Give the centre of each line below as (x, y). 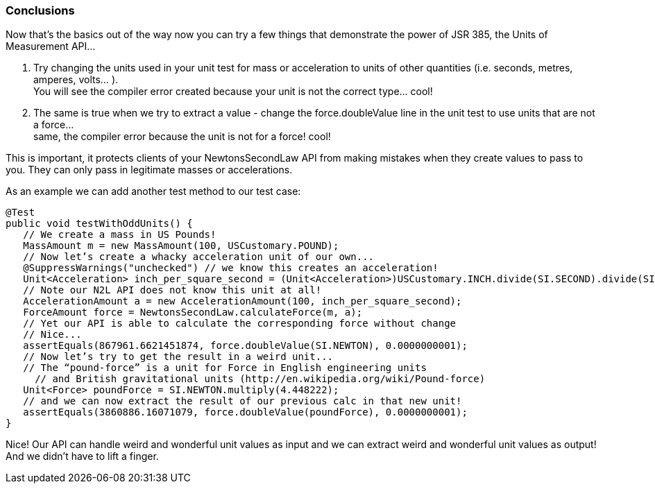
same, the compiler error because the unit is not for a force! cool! (182, 137)
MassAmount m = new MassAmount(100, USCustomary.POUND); (181, 246)
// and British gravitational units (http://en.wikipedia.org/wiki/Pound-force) (260, 379)
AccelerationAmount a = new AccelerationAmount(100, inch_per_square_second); (243, 301)
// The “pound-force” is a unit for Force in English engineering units (225, 368)
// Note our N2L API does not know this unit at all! (172, 290)
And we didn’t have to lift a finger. (82, 456)
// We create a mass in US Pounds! (120, 235)
